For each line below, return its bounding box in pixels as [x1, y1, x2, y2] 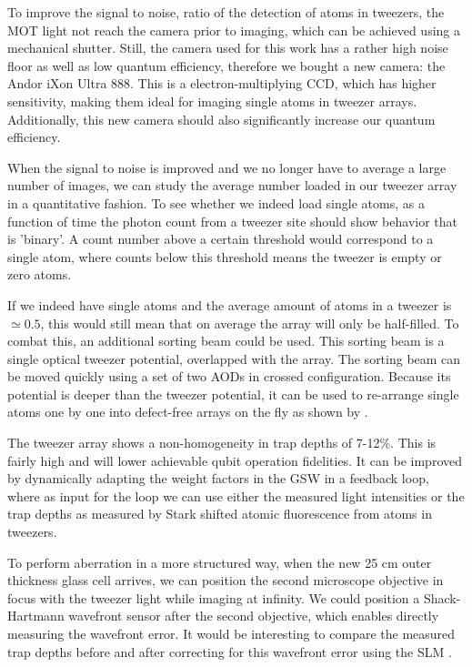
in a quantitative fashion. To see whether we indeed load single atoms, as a [7, 193, 425, 212]
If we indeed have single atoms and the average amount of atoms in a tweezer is [7, 295, 452, 314]
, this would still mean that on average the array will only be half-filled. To [40, 313, 459, 332]
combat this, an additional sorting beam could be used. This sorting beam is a [7, 331, 445, 350]
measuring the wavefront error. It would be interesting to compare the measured [7, 624, 456, 642]
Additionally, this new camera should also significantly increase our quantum [7, 109, 436, 128]
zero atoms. [7, 265, 72, 284]
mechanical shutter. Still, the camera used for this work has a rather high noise [7, 38, 448, 57]
